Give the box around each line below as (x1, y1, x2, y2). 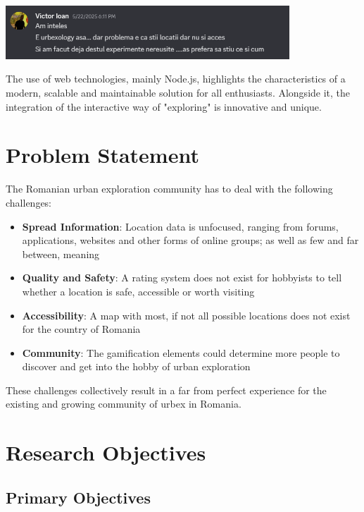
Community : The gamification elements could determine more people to (22, 345, 340, 360)
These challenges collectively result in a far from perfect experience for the (6, 382, 327, 397)
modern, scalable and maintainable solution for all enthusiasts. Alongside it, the (6, 85, 351, 100)
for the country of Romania (22, 322, 141, 336)
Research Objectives (6, 438, 206, 467)
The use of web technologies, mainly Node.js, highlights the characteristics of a (6, 71, 346, 86)
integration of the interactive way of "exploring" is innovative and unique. (6, 99, 322, 114)
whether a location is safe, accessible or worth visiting (22, 284, 255, 298)
